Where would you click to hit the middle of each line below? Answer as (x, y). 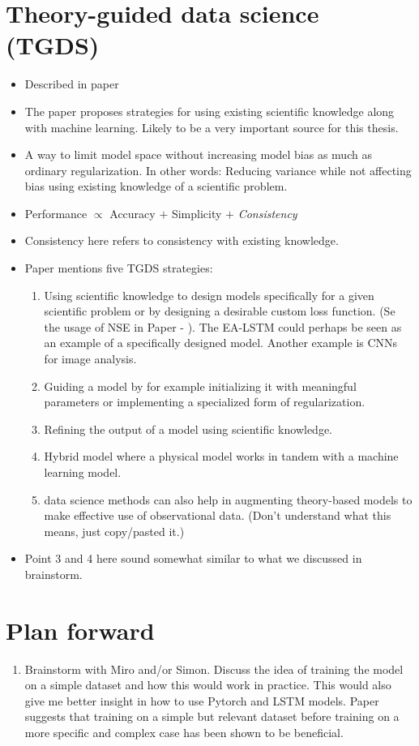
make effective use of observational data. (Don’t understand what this (218, 515)
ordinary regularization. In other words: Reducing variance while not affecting (218, 170)
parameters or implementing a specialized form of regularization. (205, 402)
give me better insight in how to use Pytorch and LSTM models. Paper (202, 700)
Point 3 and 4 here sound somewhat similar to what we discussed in (193, 558)
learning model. (83, 472)
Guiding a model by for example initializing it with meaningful (200, 386)
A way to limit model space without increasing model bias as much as (198, 154)
